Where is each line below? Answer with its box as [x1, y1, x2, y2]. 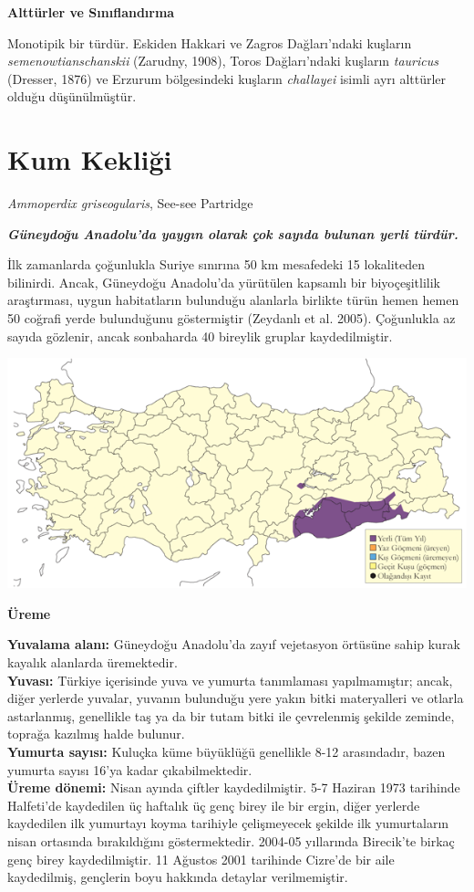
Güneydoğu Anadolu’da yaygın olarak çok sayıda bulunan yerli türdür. [7, 224, 459, 243]
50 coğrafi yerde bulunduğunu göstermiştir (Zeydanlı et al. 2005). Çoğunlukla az [7, 309, 456, 328]
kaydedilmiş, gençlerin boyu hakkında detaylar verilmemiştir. [7, 867, 348, 887]
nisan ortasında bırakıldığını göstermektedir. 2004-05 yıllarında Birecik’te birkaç [7, 831, 455, 850]
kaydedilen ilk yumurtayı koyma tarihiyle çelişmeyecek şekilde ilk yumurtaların [7, 813, 449, 833]
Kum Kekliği [7, 141, 172, 178]
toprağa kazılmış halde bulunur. [7, 724, 185, 743]
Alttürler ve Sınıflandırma [7, 3, 175, 21]
